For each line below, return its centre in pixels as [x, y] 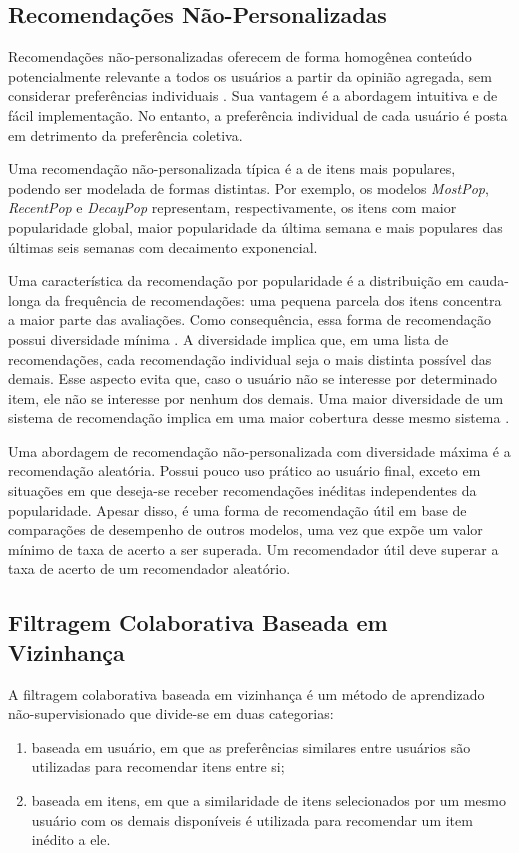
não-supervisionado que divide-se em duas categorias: [171, 713]
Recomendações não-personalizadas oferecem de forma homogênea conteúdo [240, 56]
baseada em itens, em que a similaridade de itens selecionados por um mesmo [269, 800]
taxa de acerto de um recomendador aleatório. [149, 568]
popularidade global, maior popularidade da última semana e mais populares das [255, 226]
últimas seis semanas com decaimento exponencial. [163, 246]
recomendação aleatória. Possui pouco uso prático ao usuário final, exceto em [244, 470]
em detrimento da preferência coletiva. [125, 134]
